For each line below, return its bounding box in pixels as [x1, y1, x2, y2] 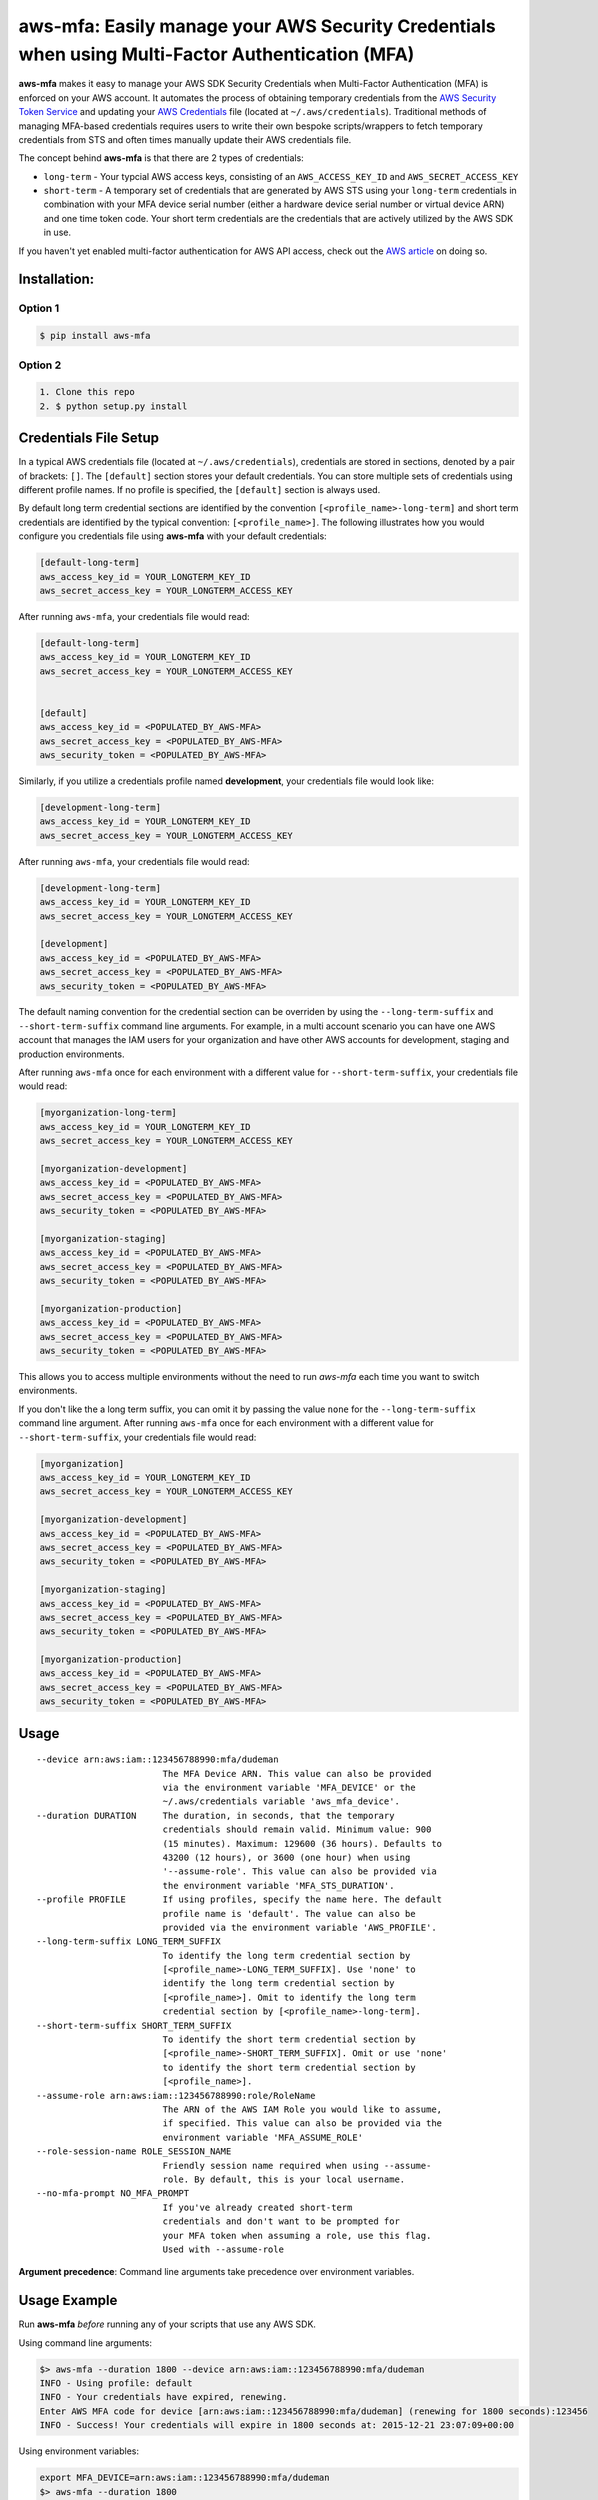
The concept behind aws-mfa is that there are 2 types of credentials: [18, 152, 304, 164]
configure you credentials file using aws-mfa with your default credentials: [18, 530, 327, 542]
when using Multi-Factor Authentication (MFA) [18, 43, 415, 65]
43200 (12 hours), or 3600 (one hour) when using [162, 1851, 411, 1863]
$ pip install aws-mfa [39, 330, 151, 342]
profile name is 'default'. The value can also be [162, 1908, 416, 1919]
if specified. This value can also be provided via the [162, 2118, 443, 2129]
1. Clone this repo [39, 386, 135, 398]
